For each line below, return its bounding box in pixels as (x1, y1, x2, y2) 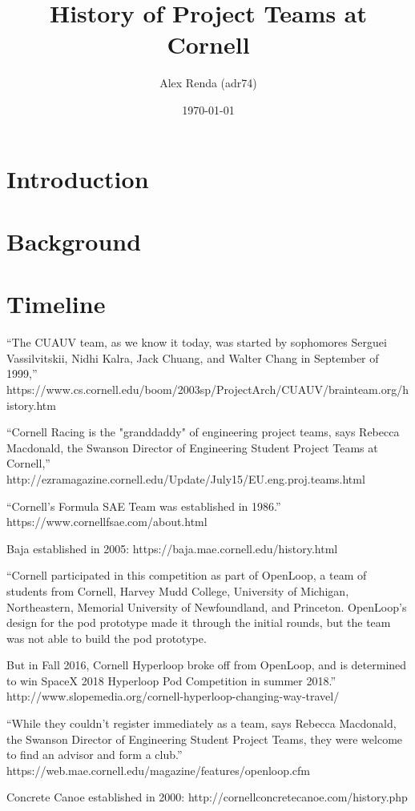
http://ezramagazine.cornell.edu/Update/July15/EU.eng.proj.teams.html (6, 470, 365, 487)
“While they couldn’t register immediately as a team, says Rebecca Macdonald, (6, 715, 397, 732)
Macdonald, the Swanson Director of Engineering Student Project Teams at (6, 439, 378, 456)
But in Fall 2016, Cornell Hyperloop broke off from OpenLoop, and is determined (6, 656, 407, 673)
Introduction (6, 162, 149, 195)
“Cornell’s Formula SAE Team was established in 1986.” (6, 497, 281, 514)
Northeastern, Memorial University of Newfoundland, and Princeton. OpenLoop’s (6, 598, 407, 615)
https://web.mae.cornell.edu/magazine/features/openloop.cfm (6, 761, 311, 778)
